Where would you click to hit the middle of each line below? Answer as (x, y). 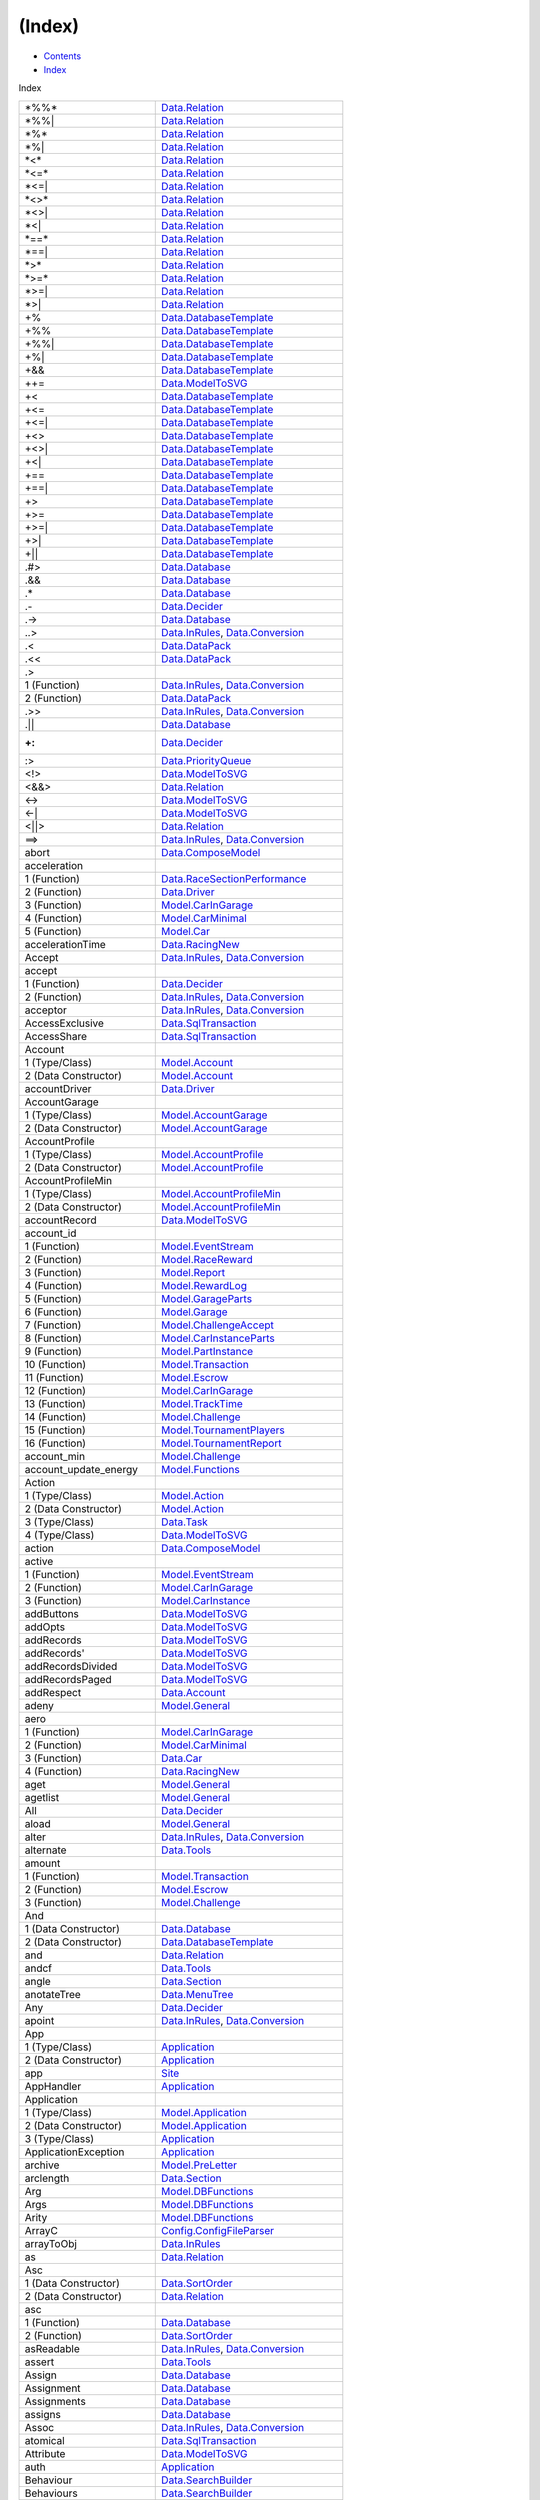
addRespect (53, 1692)
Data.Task (185, 1522)
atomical (44, 2440)
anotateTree (53, 1994)
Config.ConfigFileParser (218, 2230)
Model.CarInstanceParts (218, 1338)
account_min (54, 1456)
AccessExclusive (64, 1023)
